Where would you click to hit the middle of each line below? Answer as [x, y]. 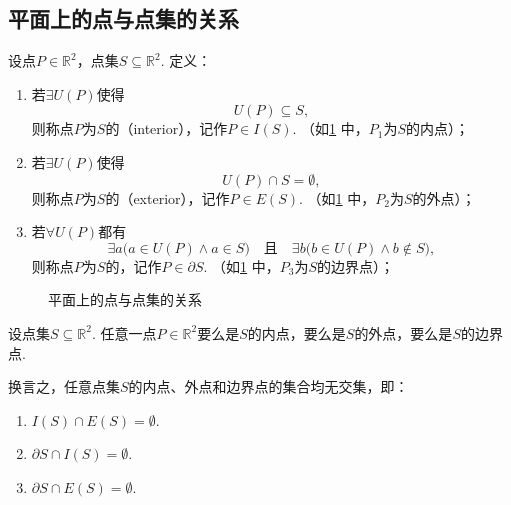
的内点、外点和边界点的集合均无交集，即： [268, 386]
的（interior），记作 [166, 128]
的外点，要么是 [403, 332]
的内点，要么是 [296, 332]
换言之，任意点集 [64, 386]
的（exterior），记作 [167, 197]
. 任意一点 [124, 332]
